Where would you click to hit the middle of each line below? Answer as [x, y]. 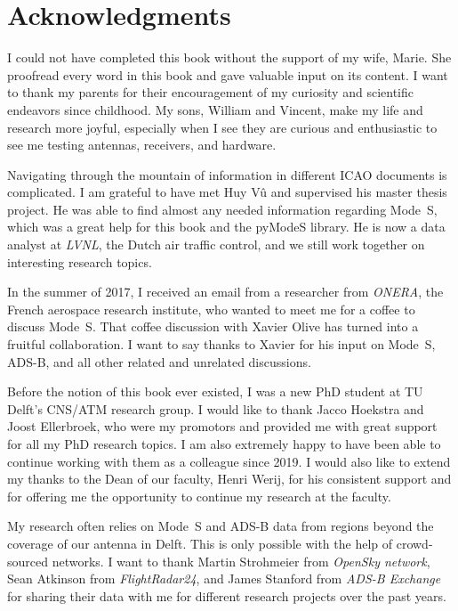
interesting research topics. [80, 261]
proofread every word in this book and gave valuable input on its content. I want [228, 74]
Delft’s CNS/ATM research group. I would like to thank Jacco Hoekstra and [216, 408]
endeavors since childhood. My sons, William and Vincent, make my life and [215, 109]
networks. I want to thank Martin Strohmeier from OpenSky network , [241, 561]
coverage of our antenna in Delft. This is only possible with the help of [200, 543]
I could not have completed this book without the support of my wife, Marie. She [229, 57]
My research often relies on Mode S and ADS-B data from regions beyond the [221, 526]
